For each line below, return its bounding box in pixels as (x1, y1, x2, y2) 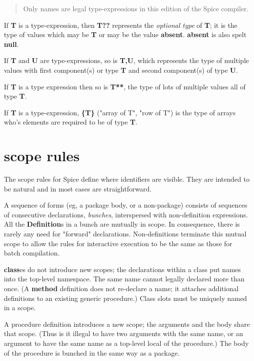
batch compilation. (4, 248, 60, 258)
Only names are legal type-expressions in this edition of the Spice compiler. (23, 3, 249, 13)
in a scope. (4, 302, 36, 313)
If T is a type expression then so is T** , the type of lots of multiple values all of (4, 81, 246, 91)
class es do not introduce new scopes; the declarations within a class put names (4, 264, 241, 274)
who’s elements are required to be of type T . (4, 117, 138, 127)
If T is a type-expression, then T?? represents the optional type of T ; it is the (4, 20, 237, 30)
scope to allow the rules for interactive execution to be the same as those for (4, 238, 233, 248)
